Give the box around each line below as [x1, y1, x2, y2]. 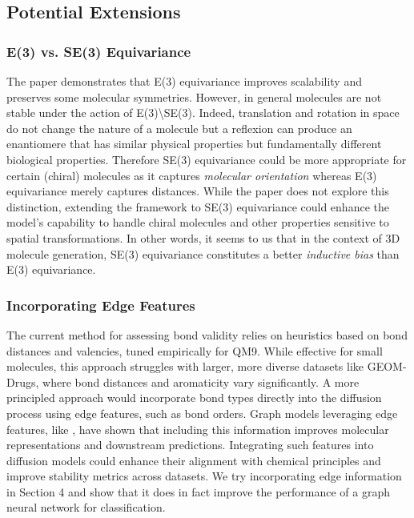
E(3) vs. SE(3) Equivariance [6, 41, 191, 61]
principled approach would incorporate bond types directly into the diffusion [6, 389, 382, 406]
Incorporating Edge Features [6, 295, 195, 315]
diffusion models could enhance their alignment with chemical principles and [6, 452, 381, 468]
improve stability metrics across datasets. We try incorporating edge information [6, 468, 402, 484]
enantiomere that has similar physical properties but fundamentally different [6, 135, 382, 152]
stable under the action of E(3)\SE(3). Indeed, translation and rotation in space [6, 104, 400, 121]
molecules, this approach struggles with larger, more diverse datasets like [6, 358, 364, 375]
